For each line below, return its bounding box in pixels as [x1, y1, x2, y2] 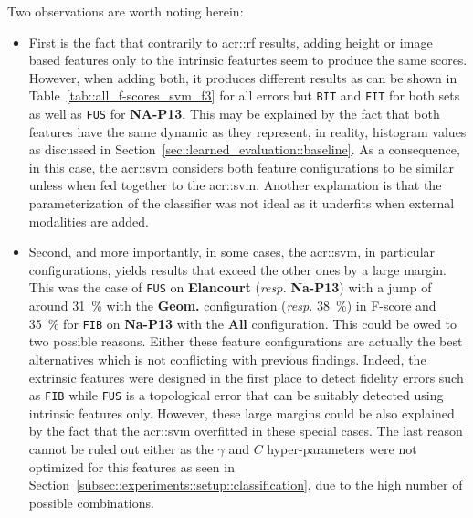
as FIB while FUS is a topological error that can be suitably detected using [28, 386, 444, 405]
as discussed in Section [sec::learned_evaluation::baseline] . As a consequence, [28, 140, 460, 159]
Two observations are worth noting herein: [7, 2, 244, 20]
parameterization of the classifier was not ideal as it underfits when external [28, 194, 455, 213]
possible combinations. [28, 492, 154, 512]
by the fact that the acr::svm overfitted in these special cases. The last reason [28, 421, 463, 440]
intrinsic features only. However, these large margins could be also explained [28, 403, 455, 422]
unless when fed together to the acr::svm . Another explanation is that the [28, 175, 442, 195]
